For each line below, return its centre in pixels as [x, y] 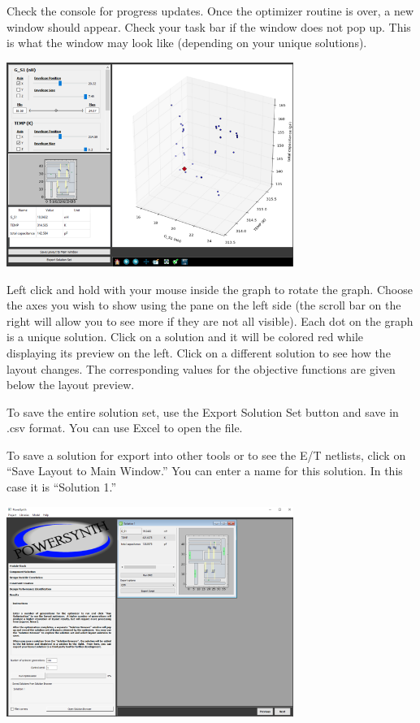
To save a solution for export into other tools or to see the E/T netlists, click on [206, 455]
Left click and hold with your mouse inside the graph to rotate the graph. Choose [210, 289]
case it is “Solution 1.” [62, 487]
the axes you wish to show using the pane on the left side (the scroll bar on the [204, 305]
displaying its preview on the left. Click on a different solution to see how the [199, 352]
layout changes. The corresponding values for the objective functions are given [201, 368]
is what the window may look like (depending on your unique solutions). [187, 43]
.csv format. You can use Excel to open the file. [125, 428]
